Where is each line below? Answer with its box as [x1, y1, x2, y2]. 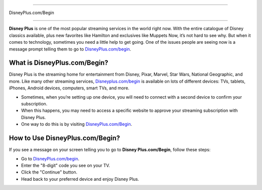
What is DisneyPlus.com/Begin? [9, 59, 109, 67]
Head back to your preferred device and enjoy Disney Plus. [21, 176, 139, 182]
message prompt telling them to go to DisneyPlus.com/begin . [9, 46, 131, 52]
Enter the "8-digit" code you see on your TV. [21, 162, 110, 168]
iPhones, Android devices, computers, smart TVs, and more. [9, 85, 130, 91]
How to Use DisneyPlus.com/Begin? [9, 134, 120, 142]
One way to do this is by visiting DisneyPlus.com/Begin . [21, 121, 132, 127]
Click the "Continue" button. [21, 169, 78, 175]
